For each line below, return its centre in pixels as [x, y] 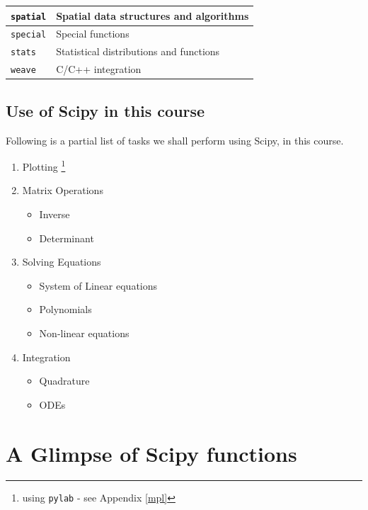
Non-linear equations [84, 333]
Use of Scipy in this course [105, 110]
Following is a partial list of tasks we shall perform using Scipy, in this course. [175, 140]
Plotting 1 [44, 165]
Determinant [67, 238]
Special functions [93, 34]
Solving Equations [62, 262]
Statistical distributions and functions [138, 51]
